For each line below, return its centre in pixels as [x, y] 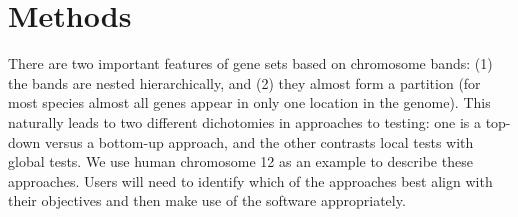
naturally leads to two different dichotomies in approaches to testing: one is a [244, 121]
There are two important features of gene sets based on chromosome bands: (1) [250, 63]
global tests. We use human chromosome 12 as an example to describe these [240, 161]
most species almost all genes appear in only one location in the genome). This [249, 102]
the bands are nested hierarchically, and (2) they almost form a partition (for [244, 82]
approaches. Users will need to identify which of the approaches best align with [250, 180]
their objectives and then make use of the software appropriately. [207, 200]
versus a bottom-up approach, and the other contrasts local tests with [259, 141]
